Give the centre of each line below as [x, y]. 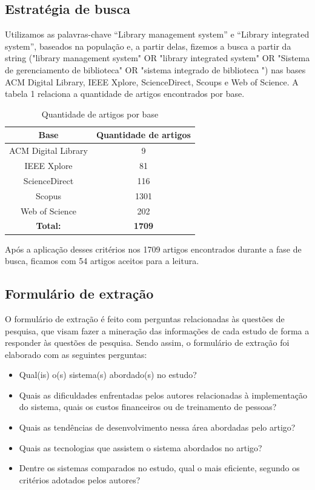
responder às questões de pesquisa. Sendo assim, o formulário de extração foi [147, 343]
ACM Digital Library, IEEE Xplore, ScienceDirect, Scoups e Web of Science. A [152, 81]
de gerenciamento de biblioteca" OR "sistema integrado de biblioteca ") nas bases [155, 69]
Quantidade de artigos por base [100, 114]
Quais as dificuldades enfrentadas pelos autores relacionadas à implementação [163, 395]
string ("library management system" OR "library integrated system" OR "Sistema [157, 58]
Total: [48, 226]
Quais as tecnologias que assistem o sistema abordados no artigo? [141, 447]
